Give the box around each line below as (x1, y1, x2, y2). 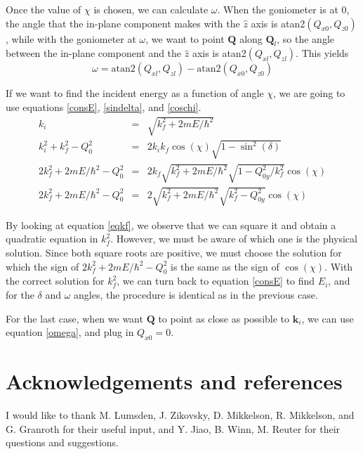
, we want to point (145, 31, 225, 46)
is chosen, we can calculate (93, 2, 209, 16)
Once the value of (6, 2, 81, 16)
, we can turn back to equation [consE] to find (117, 273, 315, 288)
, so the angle (277, 31, 335, 46)
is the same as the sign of (171, 259, 279, 273)
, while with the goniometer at (6, 31, 136, 46)
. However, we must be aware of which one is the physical (110, 231, 357, 246)
